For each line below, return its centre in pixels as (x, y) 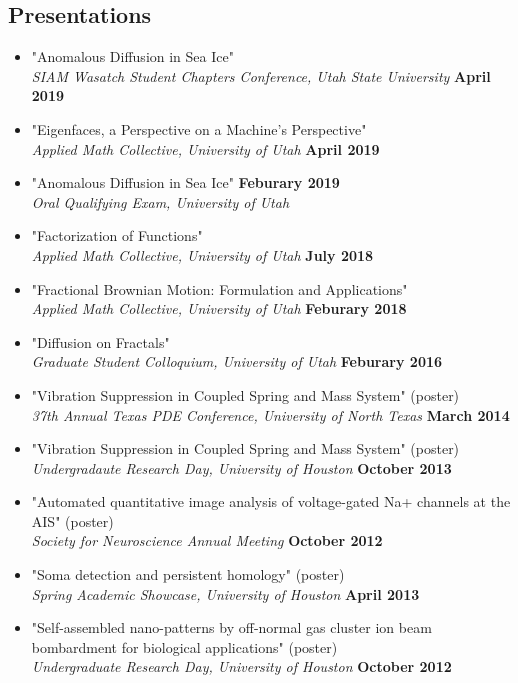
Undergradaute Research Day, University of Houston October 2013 (241, 467)
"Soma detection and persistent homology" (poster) (188, 574)
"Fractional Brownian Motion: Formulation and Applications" (219, 288)
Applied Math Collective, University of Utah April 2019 (205, 148)
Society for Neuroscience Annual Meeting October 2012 (207, 540)
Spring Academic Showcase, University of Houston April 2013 (225, 593)
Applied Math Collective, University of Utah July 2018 (202, 254)
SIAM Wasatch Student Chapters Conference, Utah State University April (261, 75)
